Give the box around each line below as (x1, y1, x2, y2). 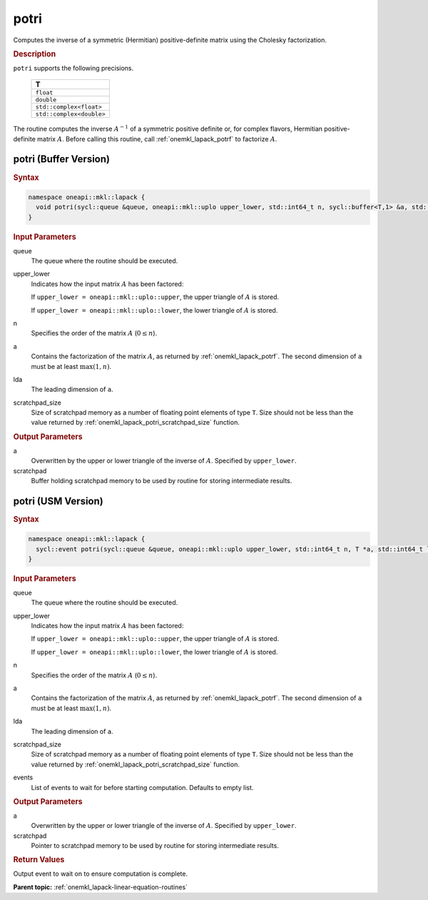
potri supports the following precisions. (13, 64, 134, 72)
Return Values (13, 855, 65, 865)
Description (13, 49, 56, 59)
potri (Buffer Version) (13, 153, 111, 166)
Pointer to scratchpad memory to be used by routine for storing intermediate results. (31, 841, 280, 849)
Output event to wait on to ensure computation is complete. (13, 869, 188, 878)
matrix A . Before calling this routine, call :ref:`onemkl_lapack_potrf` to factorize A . (36, 134, 277, 143)
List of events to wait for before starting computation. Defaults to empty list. (31, 783, 254, 792)
